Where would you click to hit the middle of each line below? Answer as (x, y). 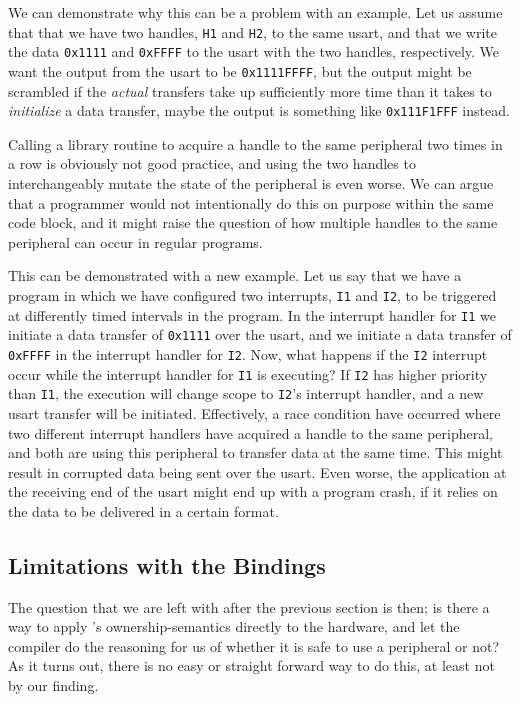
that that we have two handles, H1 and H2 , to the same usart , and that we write (253, 31)
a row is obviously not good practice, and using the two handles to (212, 163)
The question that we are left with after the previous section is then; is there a (249, 606)
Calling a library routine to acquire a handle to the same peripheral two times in (255, 143)
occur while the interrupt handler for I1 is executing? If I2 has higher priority (248, 373)
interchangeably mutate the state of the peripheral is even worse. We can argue (251, 183)
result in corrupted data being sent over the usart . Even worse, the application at (257, 471)
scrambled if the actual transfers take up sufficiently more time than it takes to (250, 90)
